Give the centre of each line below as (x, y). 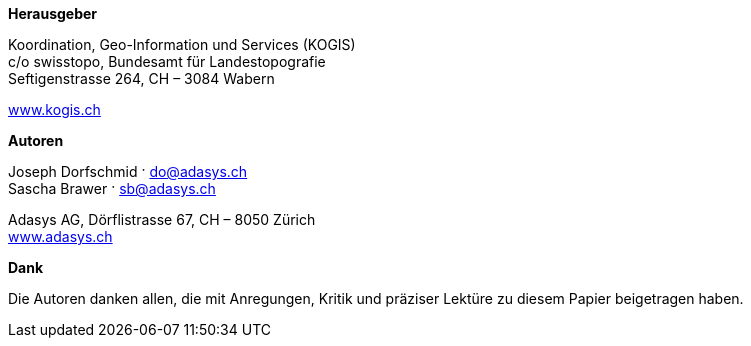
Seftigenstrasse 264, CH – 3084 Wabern (141, 78)
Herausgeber (53, 13)
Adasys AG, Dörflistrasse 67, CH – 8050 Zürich (162, 219)
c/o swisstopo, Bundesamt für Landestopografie (167, 61)
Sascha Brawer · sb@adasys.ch (112, 188)
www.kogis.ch (54, 109)
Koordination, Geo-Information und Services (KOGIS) (182, 44)
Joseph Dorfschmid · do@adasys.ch (128, 171)
